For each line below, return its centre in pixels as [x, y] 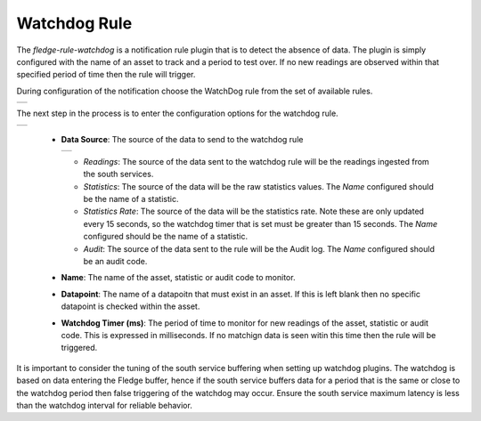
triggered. [79, 348]
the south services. [118, 174]
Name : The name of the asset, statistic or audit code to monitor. [178, 278]
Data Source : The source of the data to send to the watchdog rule [182, 139]
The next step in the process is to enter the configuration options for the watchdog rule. [177, 113]
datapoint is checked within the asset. [130, 306]
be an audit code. [115, 262]
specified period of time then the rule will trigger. [106, 75]
